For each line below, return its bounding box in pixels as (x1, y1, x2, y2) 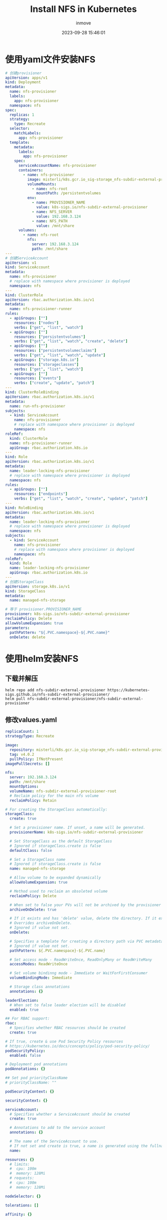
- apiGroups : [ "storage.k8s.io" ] (9, 357, 79, 362)
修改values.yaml (5, 715, 57, 724)
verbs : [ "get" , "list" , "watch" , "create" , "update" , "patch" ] (14, 496, 148, 501)
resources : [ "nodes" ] (14, 320, 59, 325)
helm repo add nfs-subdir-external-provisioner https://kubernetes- (5, 688, 150, 693)
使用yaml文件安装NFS (5, 54, 96, 65)
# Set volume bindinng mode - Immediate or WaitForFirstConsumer (9, 971, 148, 976)
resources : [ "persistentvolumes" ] (14, 334, 85, 339)
